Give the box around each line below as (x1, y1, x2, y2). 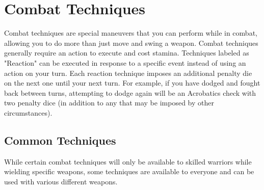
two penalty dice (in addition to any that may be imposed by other (4, 97, 214, 108)
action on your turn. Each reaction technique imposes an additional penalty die (4, 67, 252, 78)
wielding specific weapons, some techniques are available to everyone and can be (4, 166, 254, 177)
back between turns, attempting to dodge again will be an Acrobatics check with (4, 87, 256, 98)
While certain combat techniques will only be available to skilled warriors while (4, 156, 252, 167)
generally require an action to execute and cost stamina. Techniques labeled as (4, 47, 249, 58)
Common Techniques (4, 132, 116, 148)
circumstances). (4, 107, 52, 118)
